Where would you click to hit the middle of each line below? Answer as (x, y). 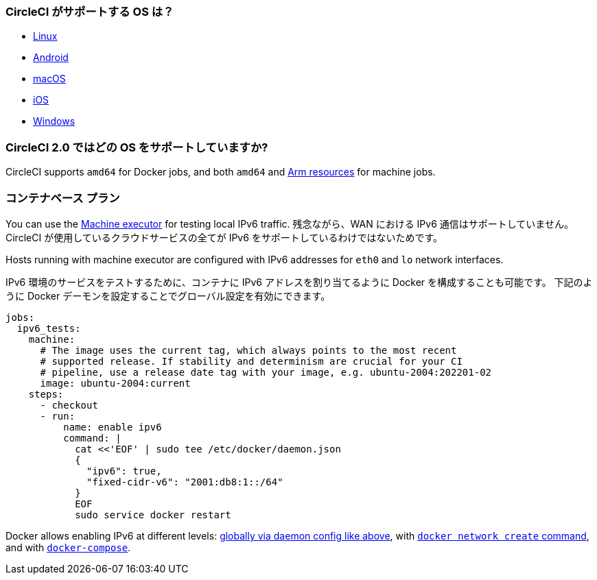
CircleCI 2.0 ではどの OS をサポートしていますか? (137, 147)
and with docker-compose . (68, 547)
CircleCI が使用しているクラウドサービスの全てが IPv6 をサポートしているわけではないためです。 (224, 237)
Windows (54, 121)
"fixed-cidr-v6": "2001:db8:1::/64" (185, 482)
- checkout (69, 405)
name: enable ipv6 (113, 427)
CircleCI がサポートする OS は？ (90, 12)
